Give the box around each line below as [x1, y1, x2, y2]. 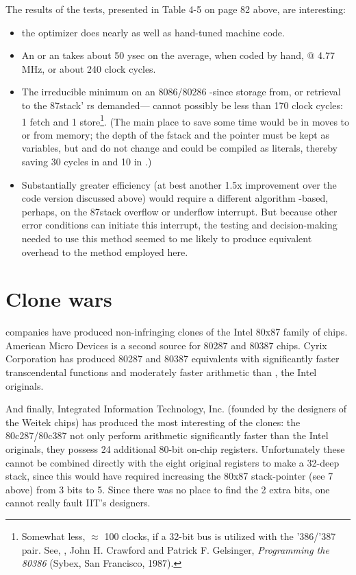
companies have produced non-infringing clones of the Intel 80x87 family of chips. [5, 325, 348, 339]
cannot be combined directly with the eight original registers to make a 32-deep [5, 455, 340, 469]
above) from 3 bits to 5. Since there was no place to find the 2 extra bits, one [5, 482, 330, 496]
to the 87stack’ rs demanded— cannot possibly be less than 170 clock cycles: [21, 97, 343, 112]
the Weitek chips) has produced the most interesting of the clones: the [5, 414, 301, 429]
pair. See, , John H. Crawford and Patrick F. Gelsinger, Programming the [21, 542, 329, 556]
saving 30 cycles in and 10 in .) [21, 154, 152, 168]
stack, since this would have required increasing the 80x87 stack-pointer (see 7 [5, 469, 333, 483]
